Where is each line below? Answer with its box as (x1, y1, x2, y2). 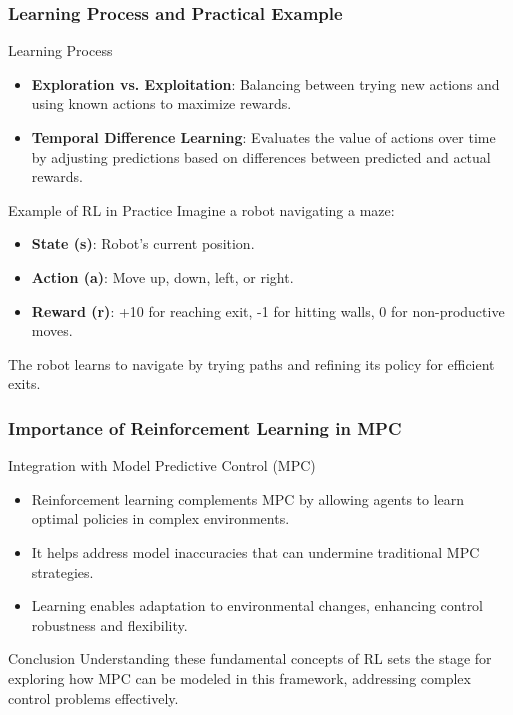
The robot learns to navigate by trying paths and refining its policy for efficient (8, 353, 495, 374)
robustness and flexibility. (31, 614, 188, 635)
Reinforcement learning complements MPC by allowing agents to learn (31, 488, 465, 509)
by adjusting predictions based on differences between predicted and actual (31, 146, 491, 167)
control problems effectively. (8, 687, 179, 708)
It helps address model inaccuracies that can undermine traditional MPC (31, 541, 480, 562)
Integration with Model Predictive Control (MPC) (8, 455, 316, 476)
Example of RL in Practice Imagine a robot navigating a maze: (8, 199, 395, 220)
